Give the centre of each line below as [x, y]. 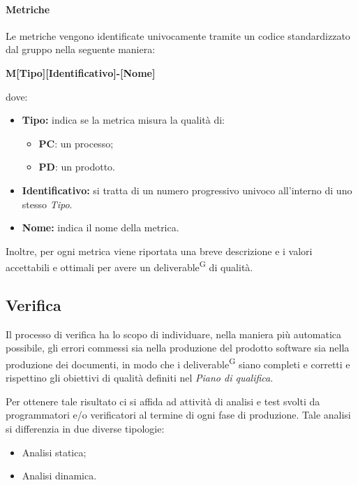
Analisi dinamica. [59, 476]
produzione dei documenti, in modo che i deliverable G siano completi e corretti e [178, 363]
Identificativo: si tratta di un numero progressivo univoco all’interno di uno [187, 190]
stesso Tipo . [47, 204]
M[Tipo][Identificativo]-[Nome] [81, 72]
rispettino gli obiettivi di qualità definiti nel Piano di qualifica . [140, 378]
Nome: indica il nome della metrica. [100, 227]
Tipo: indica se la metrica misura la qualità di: [123, 120]
